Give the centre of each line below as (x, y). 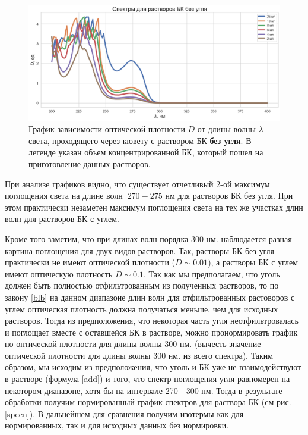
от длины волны (226, 129)
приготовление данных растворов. (90, 163)
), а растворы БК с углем (253, 262)
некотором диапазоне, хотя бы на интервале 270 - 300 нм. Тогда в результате (144, 390)
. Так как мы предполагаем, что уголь (212, 273)
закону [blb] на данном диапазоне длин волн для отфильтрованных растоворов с (150, 297)
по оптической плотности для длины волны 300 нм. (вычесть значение (133, 344)
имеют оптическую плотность (59, 273)
